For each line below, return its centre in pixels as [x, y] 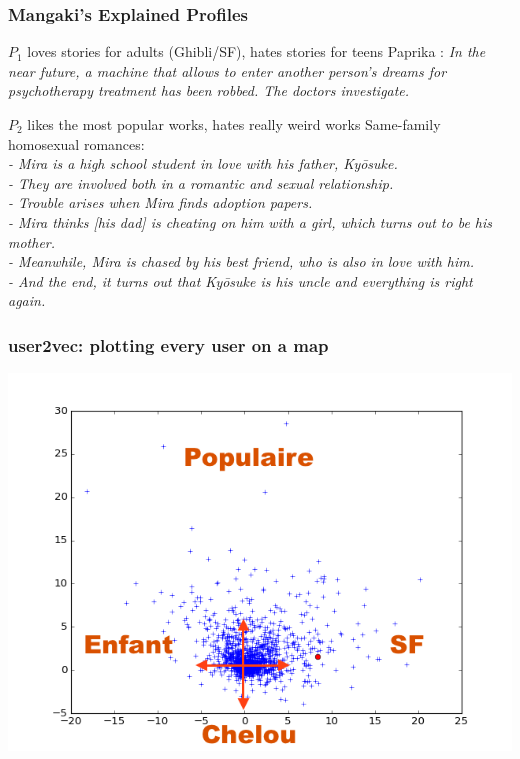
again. [27, 300]
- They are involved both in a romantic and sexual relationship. [201, 182]
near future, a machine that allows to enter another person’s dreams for [227, 70]
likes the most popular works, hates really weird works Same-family [234, 124]
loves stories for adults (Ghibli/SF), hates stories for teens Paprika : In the [256, 51]
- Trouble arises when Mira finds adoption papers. [160, 202]
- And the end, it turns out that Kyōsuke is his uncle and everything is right [240, 280]
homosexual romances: [76, 143]
